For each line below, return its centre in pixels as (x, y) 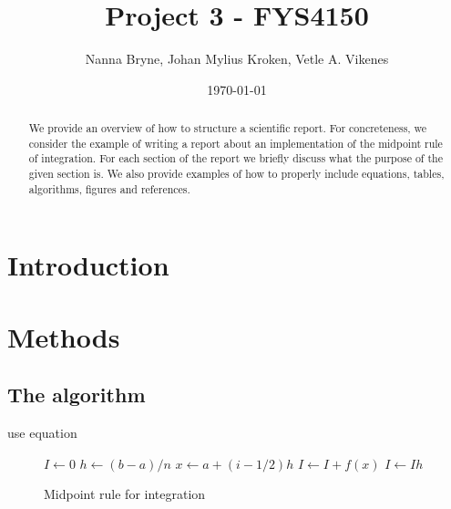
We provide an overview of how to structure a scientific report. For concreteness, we (228, 128)
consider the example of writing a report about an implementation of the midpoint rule (236, 143)
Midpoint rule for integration (125, 494)
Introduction (88, 265)
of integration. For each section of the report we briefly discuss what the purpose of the (236, 158)
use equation (42, 433)
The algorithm (77, 395)
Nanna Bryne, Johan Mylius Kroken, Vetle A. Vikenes (237, 59)
